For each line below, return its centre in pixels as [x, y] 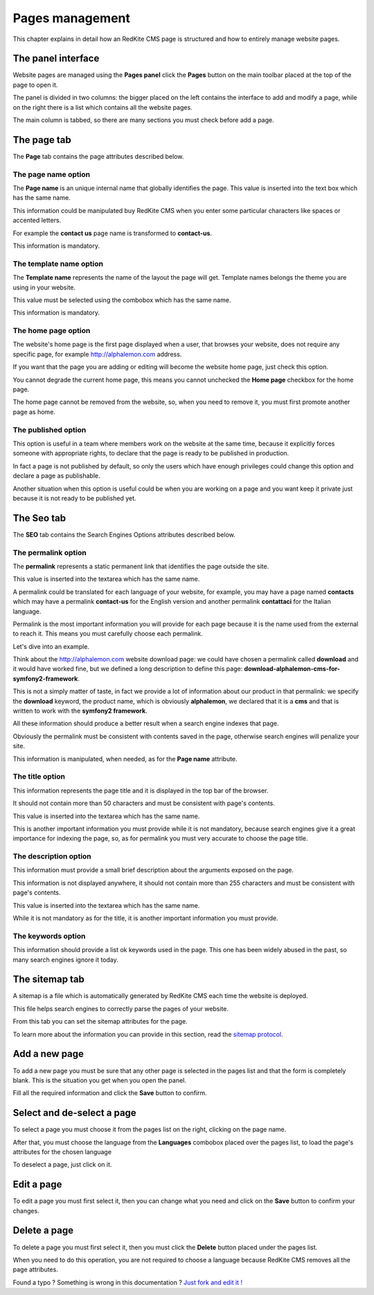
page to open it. [35, 85]
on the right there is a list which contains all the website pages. [103, 107]
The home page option [52, 331]
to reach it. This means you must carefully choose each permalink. [108, 634]
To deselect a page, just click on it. [62, 1165]
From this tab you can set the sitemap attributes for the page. [100, 1022]
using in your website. [44, 287]
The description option [52, 856]
